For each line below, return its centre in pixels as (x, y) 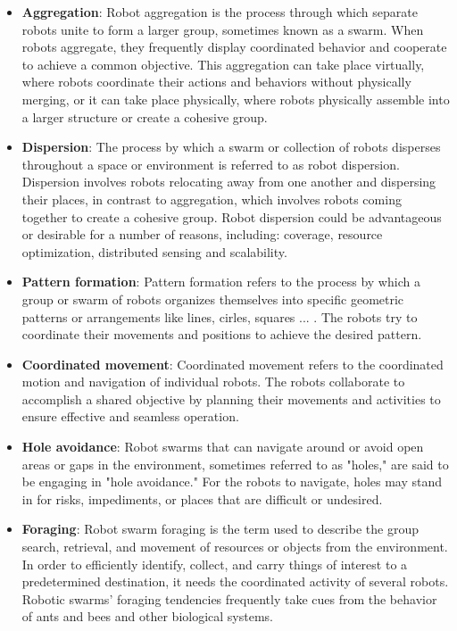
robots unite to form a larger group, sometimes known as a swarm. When (223, 29)
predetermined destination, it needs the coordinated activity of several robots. (235, 581)
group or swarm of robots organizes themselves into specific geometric (213, 299)
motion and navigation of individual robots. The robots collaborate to (213, 382)
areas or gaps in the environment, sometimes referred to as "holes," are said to (235, 464)
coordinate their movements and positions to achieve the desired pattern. (222, 334)
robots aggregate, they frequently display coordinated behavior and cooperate (234, 47)
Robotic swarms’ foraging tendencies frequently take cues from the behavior (229, 598)
